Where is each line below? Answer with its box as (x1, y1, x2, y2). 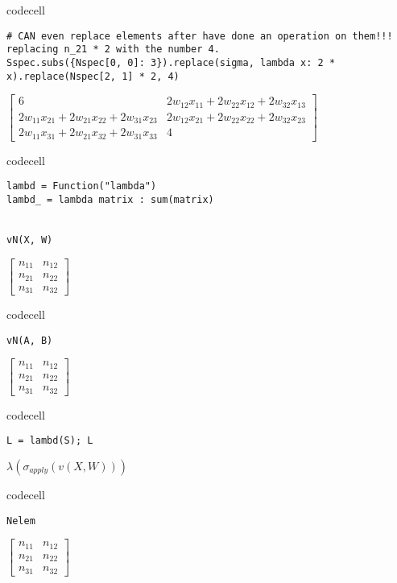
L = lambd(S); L (6, 435, 93, 447)
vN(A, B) (6, 334, 53, 346)
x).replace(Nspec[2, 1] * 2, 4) (6, 70, 180, 82)
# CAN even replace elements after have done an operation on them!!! (6, 30, 393, 42)
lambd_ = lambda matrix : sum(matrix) (6, 193, 214, 205)
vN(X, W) (6, 234, 53, 246)
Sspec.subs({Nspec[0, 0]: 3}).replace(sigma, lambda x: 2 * (6, 56, 336, 68)
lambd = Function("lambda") (6, 180, 157, 192)
